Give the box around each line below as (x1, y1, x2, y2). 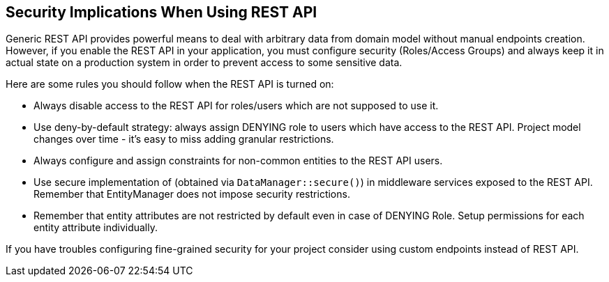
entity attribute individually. (33, 221, 158, 234)
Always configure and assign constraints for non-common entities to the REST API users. (33, 155, 443, 167)
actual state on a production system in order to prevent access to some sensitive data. (6, 56, 403, 69)
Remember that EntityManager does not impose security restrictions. (33, 188, 350, 201)
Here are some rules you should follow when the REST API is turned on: (6, 78, 334, 91)
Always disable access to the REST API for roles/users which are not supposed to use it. (33, 100, 439, 112)
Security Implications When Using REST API (6, 3, 317, 21)
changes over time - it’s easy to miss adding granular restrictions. (33, 133, 334, 146)
